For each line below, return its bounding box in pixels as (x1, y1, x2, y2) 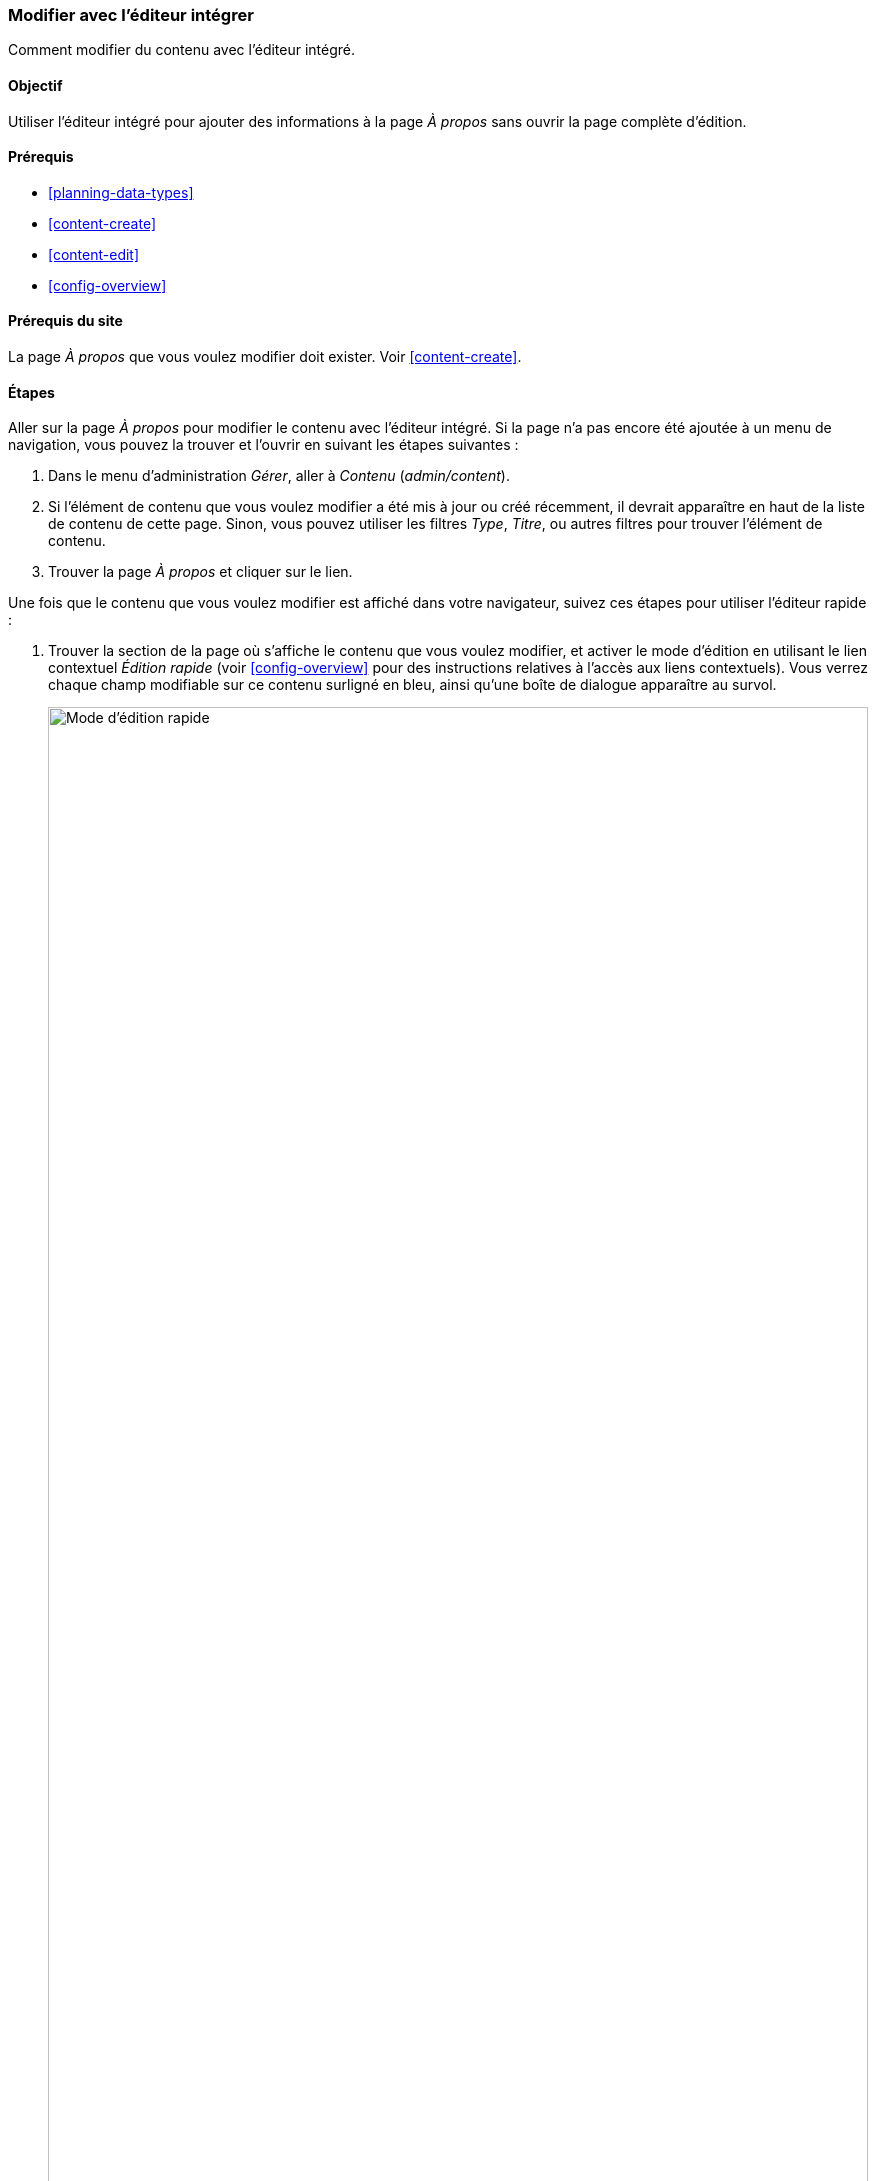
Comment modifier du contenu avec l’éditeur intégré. (8, 41, 356, 59)
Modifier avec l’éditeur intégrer (8, 5, 254, 25)
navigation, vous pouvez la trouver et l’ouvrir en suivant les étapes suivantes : (8, 436, 519, 454)
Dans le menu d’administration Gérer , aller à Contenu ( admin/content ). (48, 467, 510, 485)
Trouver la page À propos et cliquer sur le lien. (48, 563, 353, 581)
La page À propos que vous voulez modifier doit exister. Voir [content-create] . (8, 348, 522, 366)
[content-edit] (48, 245, 140, 263)
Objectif (8, 76, 63, 94)
